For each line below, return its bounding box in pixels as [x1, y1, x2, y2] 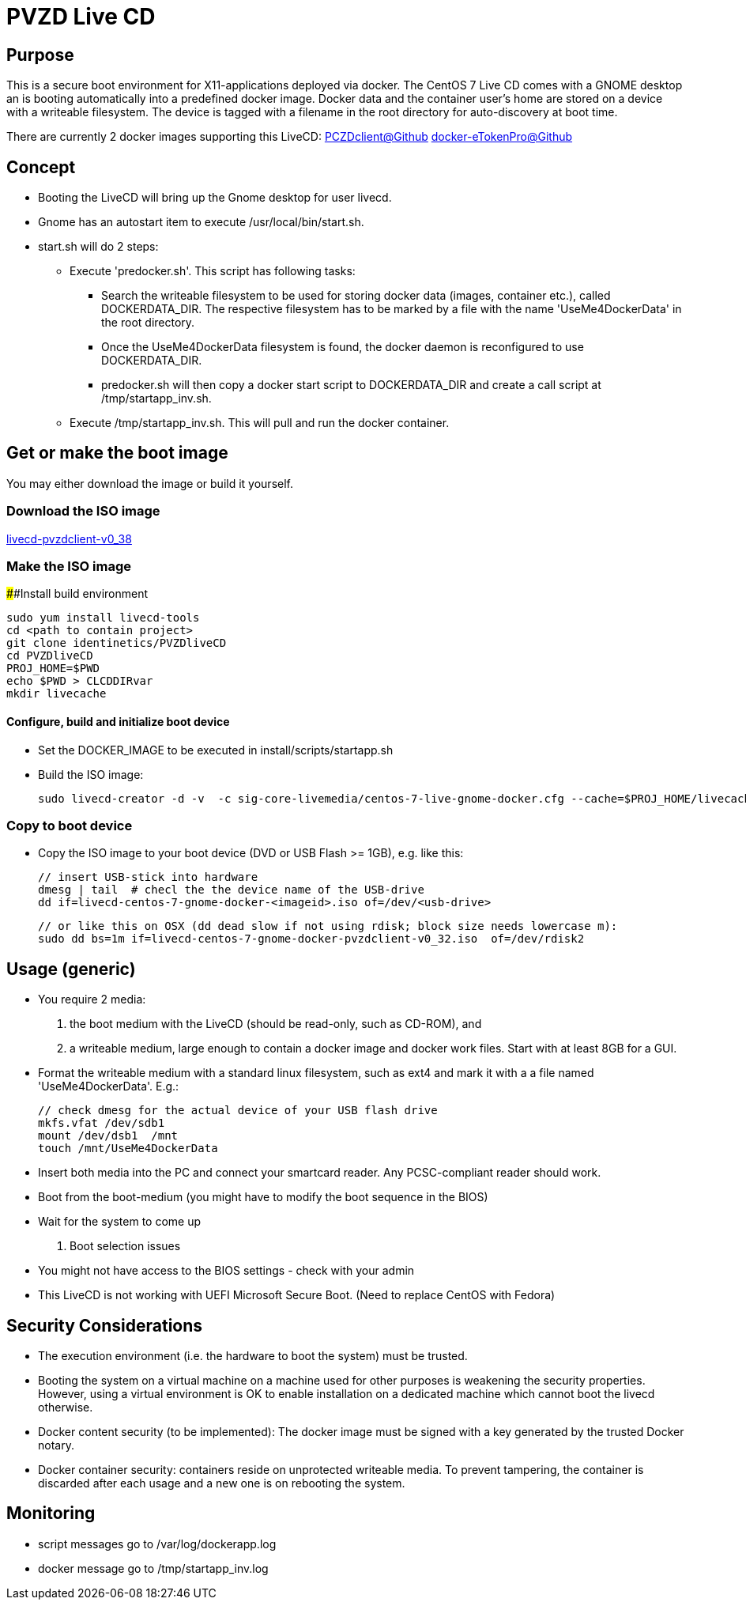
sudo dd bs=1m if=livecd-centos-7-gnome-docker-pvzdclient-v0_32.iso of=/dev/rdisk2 [38, 932, 585, 946]
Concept [6, 157, 76, 177]
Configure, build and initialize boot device [6, 714, 230, 728]
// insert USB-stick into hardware [38, 871, 258, 884]
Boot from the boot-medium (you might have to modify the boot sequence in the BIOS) [38, 1190, 488, 1204]
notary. [38, 1438, 74, 1453]
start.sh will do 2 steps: [38, 240, 159, 254]
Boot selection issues [70, 1239, 181, 1253]
